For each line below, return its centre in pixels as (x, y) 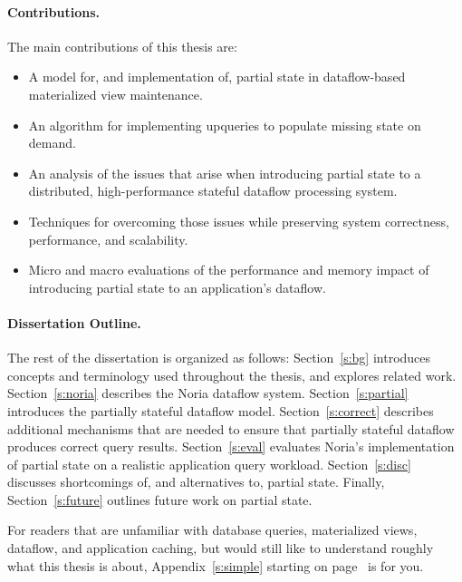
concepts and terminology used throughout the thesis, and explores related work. (232, 375)
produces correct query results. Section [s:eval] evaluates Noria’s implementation (231, 446)
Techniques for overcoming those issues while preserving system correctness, (239, 221)
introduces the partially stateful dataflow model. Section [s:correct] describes (221, 410)
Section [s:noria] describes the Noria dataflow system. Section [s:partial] (208, 393)
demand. (52, 143)
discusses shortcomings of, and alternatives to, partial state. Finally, (196, 482)
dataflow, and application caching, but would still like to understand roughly (221, 548)
